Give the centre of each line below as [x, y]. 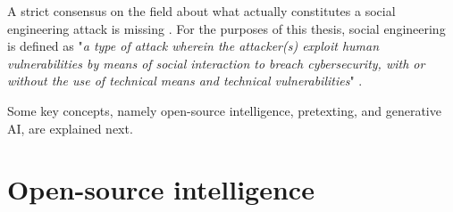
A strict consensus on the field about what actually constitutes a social [201, 11]
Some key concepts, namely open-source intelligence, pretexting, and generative [224, 110]
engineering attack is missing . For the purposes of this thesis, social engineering [226, 28]
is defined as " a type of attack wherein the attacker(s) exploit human [193, 46]
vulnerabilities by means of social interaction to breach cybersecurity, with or [216, 63]
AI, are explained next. [70, 128]
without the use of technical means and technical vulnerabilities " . [185, 81]
